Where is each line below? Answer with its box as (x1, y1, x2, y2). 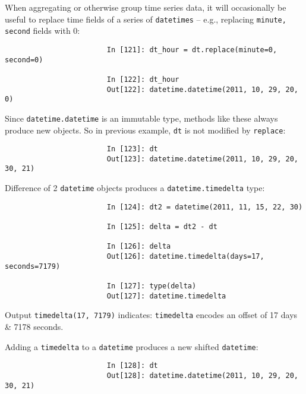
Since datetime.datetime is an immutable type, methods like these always (5, 112, 278, 124)
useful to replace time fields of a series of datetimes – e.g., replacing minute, (5, 12, 286, 25)
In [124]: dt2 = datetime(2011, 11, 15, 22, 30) (106, 202, 303, 211)
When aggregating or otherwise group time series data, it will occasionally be (5, 1, 286, 13)
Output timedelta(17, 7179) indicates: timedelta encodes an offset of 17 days (5, 309, 298, 321)
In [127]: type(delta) (106, 282, 197, 291)
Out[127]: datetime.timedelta (106, 291, 226, 300)
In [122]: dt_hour (106, 75, 179, 84)
